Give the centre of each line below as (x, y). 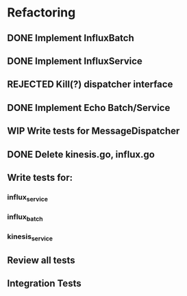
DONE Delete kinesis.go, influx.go (81, 155)
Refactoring (41, 13)
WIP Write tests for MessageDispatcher (93, 131)
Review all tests (41, 260)
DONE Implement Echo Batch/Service (89, 108)
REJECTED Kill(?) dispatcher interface (90, 85)
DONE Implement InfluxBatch (71, 38)
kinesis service (30, 237)
